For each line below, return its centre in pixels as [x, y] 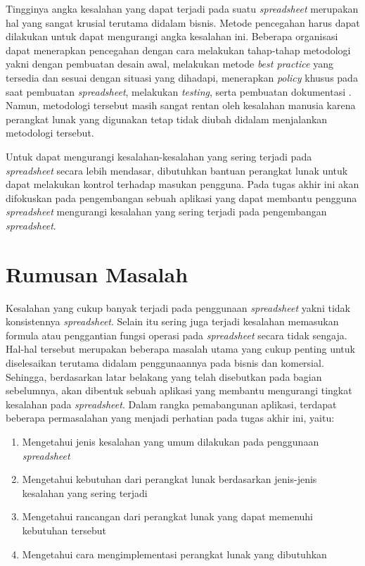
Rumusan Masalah [97, 273]
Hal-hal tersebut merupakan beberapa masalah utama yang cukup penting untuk [180, 349]
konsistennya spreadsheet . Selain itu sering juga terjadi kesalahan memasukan [172, 321]
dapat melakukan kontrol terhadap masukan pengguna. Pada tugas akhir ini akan [182, 184]
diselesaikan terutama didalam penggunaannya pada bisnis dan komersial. [165, 363]
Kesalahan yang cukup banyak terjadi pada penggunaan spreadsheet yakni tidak [178, 307]
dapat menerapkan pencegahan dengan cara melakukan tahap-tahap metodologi [178, 50]
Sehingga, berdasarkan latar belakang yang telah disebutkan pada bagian [164, 376]
